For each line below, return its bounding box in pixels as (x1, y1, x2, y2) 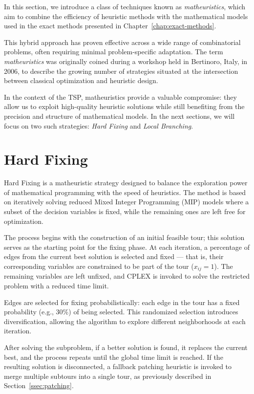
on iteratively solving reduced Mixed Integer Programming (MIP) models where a (4, 197, 249, 207)
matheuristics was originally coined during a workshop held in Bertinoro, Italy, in (4, 56, 248, 66)
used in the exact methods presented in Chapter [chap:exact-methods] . (4, 21, 216, 31)
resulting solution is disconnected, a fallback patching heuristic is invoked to (4, 361, 232, 372)
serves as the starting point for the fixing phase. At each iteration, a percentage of (4, 241, 250, 252)
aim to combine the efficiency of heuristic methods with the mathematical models (4, 11, 248, 21)
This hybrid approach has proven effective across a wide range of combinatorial (4, 37, 241, 47)
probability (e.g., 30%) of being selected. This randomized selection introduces (4, 306, 238, 317)
